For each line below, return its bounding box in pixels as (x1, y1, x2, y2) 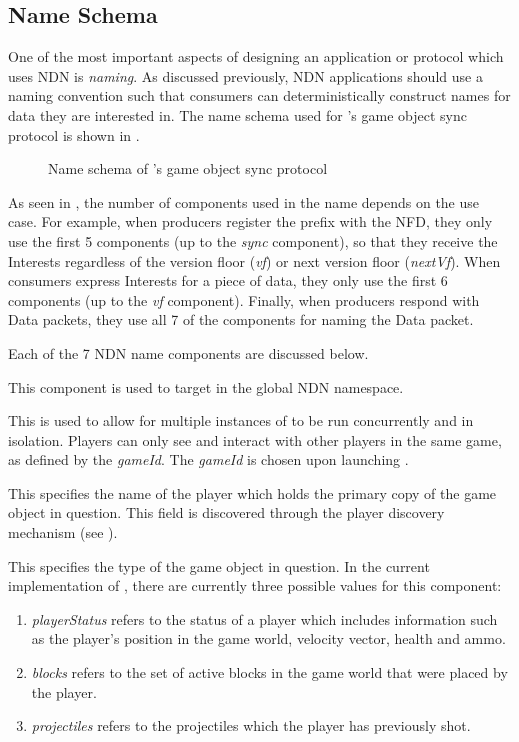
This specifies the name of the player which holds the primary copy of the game (8, 482, 497, 503)
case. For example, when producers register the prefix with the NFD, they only (8, 211, 493, 232)
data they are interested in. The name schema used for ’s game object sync (8, 104, 467, 125)
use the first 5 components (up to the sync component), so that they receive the (8, 230, 498, 251)
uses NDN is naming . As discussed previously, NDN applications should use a (8, 65, 483, 86)
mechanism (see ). (8, 522, 118, 543)
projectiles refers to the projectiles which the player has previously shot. (31, 715, 471, 736)
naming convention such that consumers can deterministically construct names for (8, 85, 511, 106)
